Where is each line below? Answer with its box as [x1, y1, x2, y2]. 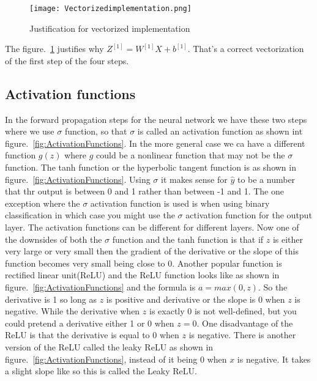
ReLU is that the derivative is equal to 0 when [5, 328, 179, 341]
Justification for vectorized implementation [29, 21, 190, 34]
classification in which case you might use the [5, 209, 175, 221]
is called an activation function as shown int [137, 125, 303, 138]
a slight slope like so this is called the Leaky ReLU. [5, 364, 197, 377]
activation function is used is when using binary [90, 196, 270, 209]
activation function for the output [185, 209, 312, 221]
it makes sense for [161, 172, 228, 185]
